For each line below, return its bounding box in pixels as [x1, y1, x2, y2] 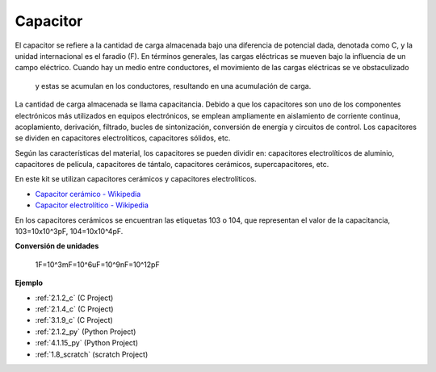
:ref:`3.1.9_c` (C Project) [35, 316, 113, 325]
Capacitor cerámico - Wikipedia [35, 189, 141, 199]
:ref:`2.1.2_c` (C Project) [35, 293, 114, 303]
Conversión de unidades [15, 241, 99, 251]
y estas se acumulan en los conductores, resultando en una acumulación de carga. [35, 81, 312, 90]
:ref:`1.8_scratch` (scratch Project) [35, 349, 149, 359]
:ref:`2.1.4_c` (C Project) [35, 303, 114, 314]
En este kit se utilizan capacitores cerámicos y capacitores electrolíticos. [15, 174, 258, 184]
